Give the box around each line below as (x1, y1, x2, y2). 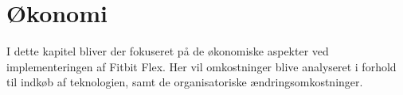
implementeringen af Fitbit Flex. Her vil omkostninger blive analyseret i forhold (6, 58, 397, 74)
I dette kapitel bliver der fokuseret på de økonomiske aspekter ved (6, 43, 329, 59)
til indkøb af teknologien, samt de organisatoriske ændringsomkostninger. (6, 74, 363, 90)
